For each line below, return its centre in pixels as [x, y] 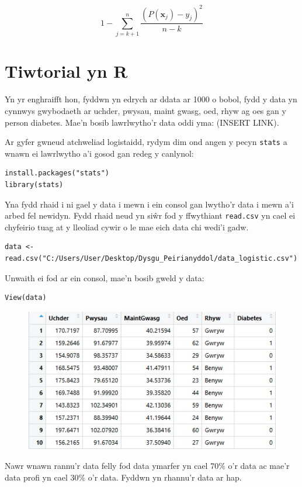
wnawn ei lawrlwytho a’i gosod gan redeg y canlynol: [99, 153]
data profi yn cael [36, 477]
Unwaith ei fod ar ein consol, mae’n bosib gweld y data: [105, 277]
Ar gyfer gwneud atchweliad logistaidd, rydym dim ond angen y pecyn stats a [146, 142]
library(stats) [34, 185]
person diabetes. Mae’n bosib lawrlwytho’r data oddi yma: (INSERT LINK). [142, 122]
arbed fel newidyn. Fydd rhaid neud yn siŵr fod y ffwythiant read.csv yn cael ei [150, 215]
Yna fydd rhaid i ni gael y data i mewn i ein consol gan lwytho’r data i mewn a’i [149, 204]
